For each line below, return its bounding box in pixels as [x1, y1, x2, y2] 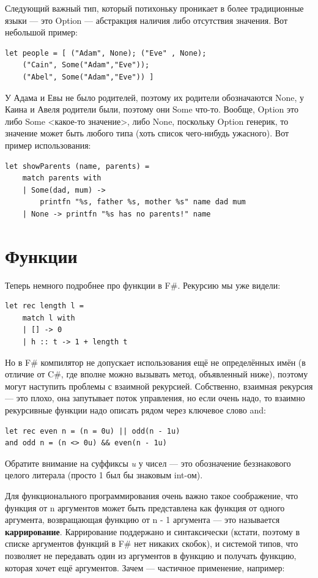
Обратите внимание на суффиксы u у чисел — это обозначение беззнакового [5, 456, 291, 469]
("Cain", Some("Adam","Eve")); [22, 61, 150, 70]
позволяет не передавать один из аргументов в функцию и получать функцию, [5, 549, 297, 561]
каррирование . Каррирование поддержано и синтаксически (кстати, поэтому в [5, 525, 300, 538]
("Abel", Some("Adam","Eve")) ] [22, 72, 154, 81]
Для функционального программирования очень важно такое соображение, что [5, 489, 298, 502]
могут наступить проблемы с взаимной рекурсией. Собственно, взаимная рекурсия [5, 379, 313, 392]
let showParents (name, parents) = [5, 161, 150, 171]
